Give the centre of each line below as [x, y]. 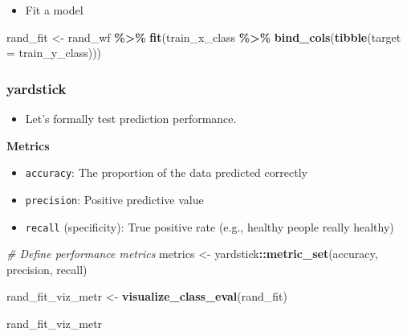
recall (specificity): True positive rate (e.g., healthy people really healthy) [210, 226]
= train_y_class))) [54, 53]
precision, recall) [47, 269]
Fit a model [54, 10]
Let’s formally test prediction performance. [131, 118]
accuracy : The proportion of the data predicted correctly [166, 172]
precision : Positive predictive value [114, 199]
